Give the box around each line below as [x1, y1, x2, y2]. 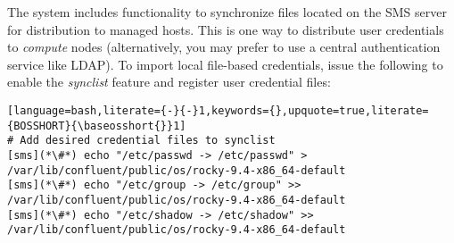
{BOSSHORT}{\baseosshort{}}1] [7, 119, 186, 132]
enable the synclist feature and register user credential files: [7, 72, 331, 91]
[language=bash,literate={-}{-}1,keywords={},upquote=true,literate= [7, 104, 429, 117]
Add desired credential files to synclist [20, 134, 276, 147]
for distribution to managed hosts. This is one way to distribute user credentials [7, 20, 444, 38]
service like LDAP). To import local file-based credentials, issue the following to [7, 54, 443, 73]
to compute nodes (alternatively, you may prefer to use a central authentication [7, 38, 441, 56]
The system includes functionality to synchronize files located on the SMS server [7, 3, 447, 21]
